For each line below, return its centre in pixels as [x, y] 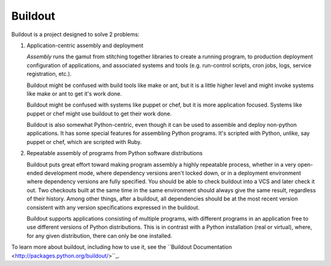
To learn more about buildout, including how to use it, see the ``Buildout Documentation [122, 247]
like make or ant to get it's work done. [74, 93]
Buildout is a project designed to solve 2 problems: [75, 34]
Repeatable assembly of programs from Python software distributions [115, 153]
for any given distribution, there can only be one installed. [100, 235]
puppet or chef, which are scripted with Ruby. [84, 142]
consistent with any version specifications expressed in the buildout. [113, 207]
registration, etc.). [49, 74]
